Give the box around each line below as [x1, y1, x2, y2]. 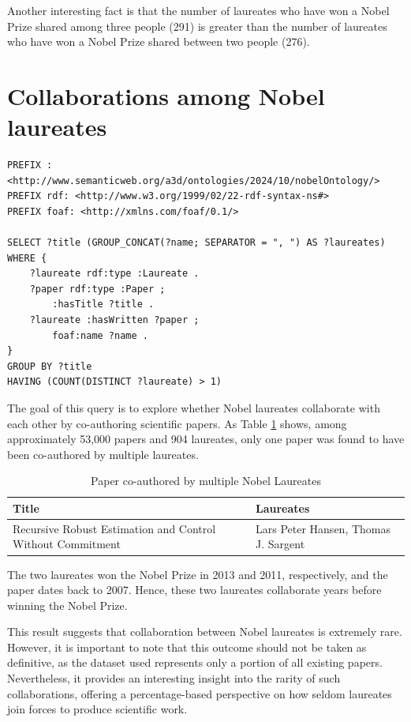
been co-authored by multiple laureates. [7, 446, 199, 462]
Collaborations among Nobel [7, 79, 325, 111]
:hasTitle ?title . [52, 299, 155, 310]
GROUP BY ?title [7, 360, 92, 372]
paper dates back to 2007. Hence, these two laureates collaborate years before [7, 581, 382, 598]
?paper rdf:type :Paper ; [29, 283, 166, 295]
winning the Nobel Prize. [7, 596, 128, 613]
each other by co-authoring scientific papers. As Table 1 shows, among [7, 415, 347, 431]
